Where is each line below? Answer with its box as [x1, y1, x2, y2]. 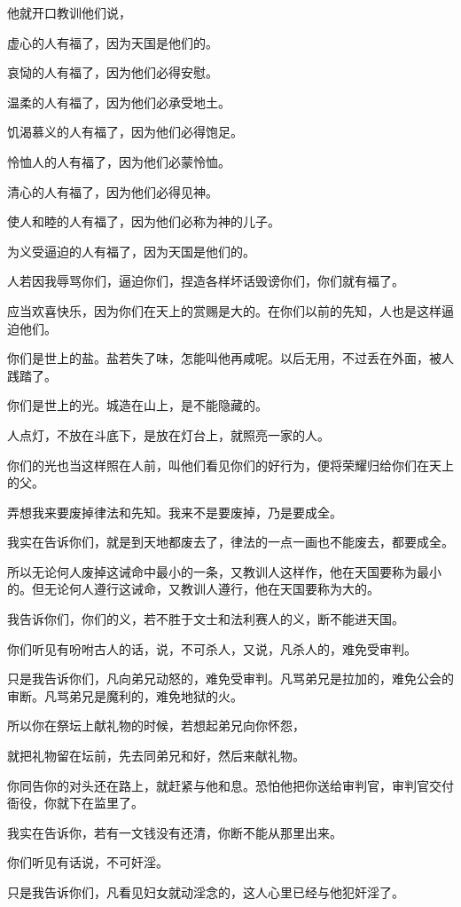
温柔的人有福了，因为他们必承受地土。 [7, 92, 230, 111]
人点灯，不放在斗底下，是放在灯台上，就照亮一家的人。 [7, 425, 330, 444]
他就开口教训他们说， [7, 4, 131, 21]
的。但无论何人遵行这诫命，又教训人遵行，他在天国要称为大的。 [7, 580, 379, 598]
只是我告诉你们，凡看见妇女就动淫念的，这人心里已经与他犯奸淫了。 [7, 883, 404, 901]
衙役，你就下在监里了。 [7, 793, 144, 812]
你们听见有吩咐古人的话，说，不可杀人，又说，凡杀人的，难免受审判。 [7, 639, 417, 658]
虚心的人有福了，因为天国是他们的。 [7, 33, 218, 51]
